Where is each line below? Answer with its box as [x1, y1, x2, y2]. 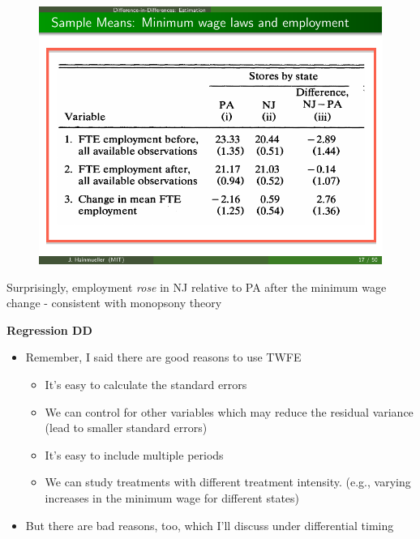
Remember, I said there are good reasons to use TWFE [25, 349, 302, 366]
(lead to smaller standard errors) [45, 419, 208, 436]
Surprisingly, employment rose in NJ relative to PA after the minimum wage [6, 278, 387, 295]
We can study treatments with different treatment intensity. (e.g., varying [45, 473, 411, 490]
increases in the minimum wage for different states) [45, 489, 300, 506]
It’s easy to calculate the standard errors [45, 375, 247, 392]
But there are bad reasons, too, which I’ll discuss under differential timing [25, 516, 394, 533]
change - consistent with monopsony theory [6, 294, 222, 311]
